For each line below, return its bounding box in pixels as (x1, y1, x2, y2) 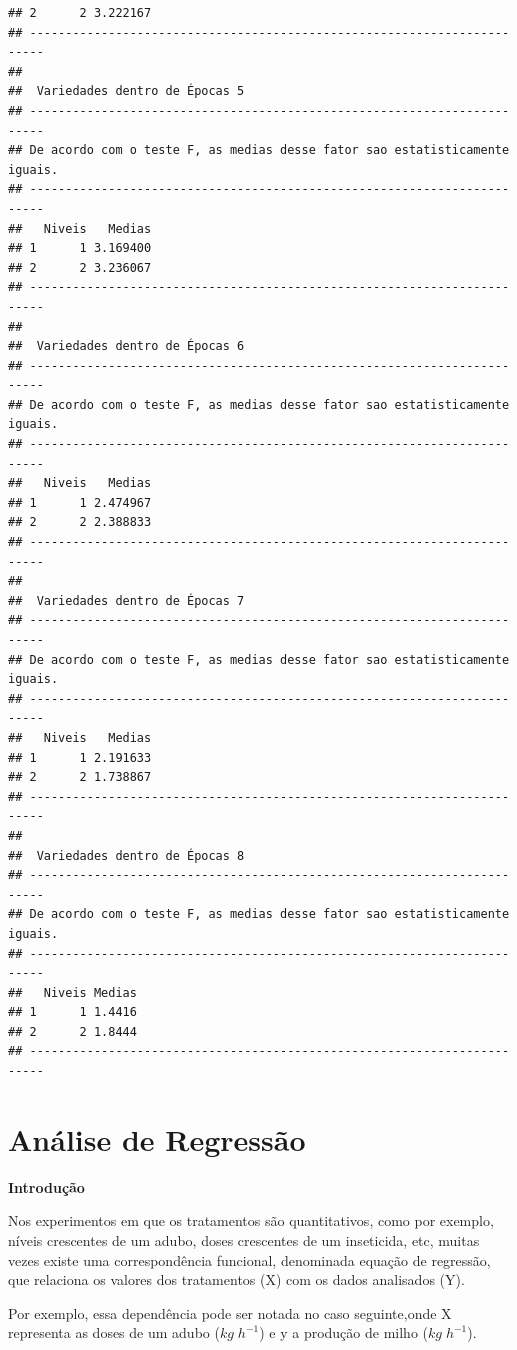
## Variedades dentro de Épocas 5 (8, 84, 245, 99)
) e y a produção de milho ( (259, 1322, 428, 1343)
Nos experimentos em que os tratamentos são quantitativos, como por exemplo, (8, 1210, 494, 1231)
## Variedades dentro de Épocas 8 (8, 848, 245, 863)
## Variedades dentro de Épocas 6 (8, 339, 245, 354)
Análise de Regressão (8, 1118, 306, 1159)
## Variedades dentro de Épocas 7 (8, 593, 245, 608)
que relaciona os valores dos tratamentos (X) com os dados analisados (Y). (8, 1269, 465, 1290)
